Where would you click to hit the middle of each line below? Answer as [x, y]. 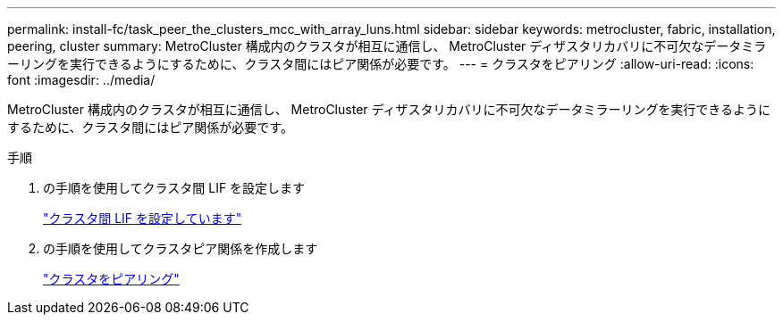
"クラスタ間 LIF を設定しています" [143, 218]
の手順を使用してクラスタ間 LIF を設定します [174, 188]
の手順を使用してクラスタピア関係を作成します [181, 248]
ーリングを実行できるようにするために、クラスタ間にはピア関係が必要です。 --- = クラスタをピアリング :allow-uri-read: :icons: [381, 64]
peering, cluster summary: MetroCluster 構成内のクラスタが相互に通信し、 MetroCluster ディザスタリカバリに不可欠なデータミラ [387, 46]
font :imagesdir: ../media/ [81, 80]
